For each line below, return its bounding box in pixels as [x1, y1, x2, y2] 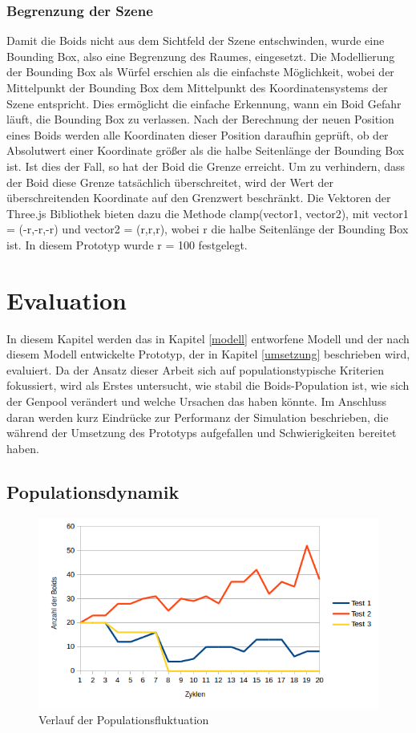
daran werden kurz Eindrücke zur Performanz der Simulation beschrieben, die [6, 408, 389, 425]
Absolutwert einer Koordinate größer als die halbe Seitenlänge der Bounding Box [6, 142, 405, 159]
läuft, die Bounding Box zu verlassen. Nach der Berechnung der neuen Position [6, 111, 394, 128]
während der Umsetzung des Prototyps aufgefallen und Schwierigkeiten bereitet [6, 424, 397, 441]
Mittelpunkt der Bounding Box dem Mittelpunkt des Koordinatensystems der [6, 79, 388, 95]
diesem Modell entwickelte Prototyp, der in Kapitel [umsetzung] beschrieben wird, [6, 346, 410, 362]
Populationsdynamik [6, 479, 180, 504]
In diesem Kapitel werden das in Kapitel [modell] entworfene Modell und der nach [6, 330, 410, 346]
